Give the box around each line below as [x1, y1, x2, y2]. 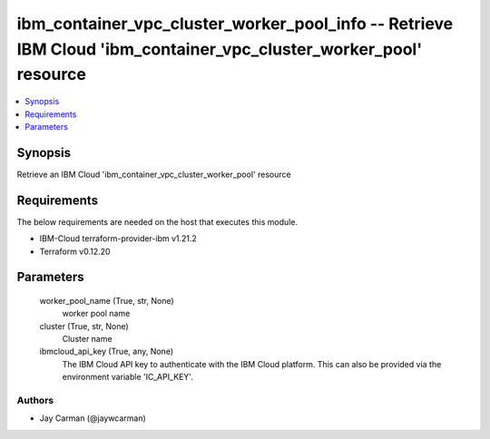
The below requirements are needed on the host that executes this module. [16, 216, 299, 227]
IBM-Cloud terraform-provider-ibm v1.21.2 [39, 233, 197, 244]
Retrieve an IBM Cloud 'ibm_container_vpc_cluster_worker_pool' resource [16, 169, 291, 180]
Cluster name [62, 334, 113, 345]
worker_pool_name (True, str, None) [39, 295, 174, 306]
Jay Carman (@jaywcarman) [39, 413, 147, 424]
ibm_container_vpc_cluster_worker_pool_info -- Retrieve [16, 14, 454, 34]
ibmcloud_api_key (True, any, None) [39, 346, 174, 357]
